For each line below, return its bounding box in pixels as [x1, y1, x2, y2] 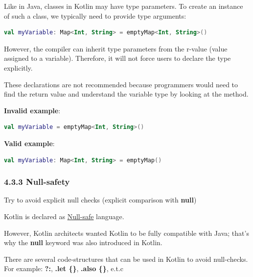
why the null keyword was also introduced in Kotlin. [4, 237, 162, 248]
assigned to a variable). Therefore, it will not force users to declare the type [4, 53, 231, 63]
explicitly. [4, 62, 33, 73]
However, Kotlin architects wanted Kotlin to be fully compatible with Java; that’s [4, 227, 249, 238]
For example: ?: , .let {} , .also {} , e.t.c [4, 263, 123, 274]
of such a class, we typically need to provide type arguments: [4, 10, 186, 21]
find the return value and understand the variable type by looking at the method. [4, 89, 249, 99]
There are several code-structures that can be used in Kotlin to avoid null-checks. [4, 253, 248, 264]
